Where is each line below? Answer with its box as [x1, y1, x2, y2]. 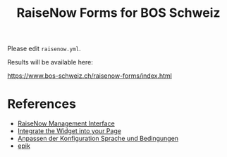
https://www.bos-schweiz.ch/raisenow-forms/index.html [7, 71, 173, 80]
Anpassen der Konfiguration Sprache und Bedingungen [17, 135, 178, 143]
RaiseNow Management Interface [17, 119, 115, 128]
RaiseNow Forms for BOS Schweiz [16, 5, 221, 21]
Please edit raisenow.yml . [7, 44, 81, 53]
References [7, 96, 76, 112]
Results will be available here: [7, 58, 93, 67]
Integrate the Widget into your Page [17, 127, 122, 135]
